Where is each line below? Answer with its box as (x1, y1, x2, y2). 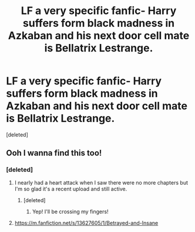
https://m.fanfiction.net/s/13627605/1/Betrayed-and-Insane (14, 219, 159, 226)
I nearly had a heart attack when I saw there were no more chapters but (14, 179, 188, 186)
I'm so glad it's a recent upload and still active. (14, 185, 127, 192)
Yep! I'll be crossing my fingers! (32, 208, 109, 215)
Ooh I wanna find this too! (6, 148, 102, 158)
